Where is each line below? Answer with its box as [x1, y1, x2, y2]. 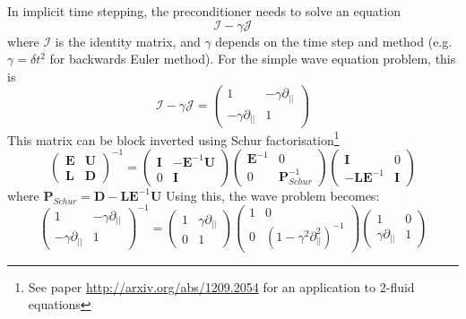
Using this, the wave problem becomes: [166, 185, 380, 204]
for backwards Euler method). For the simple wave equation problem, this [49, 49, 456, 68]
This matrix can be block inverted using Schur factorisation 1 [7, 127, 340, 149]
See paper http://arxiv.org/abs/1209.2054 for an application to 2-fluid [28, 277, 415, 296]
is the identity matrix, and [55, 31, 201, 50]
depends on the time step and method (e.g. [215, 31, 453, 50]
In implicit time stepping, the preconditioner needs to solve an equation [7, 2, 401, 20]
